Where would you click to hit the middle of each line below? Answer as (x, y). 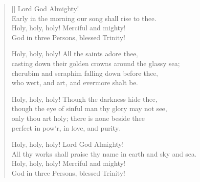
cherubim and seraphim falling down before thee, (85, 73)
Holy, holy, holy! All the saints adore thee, (75, 54)
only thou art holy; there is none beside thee (78, 118)
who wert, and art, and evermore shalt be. (75, 82)
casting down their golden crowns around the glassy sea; (96, 63)
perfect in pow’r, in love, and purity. (66, 127)
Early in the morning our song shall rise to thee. (84, 18)
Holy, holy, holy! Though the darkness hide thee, (84, 99)
